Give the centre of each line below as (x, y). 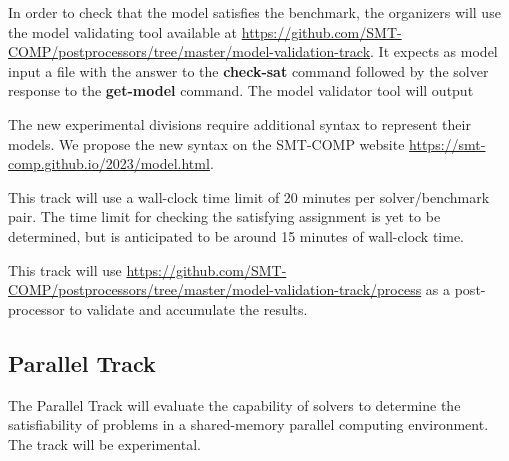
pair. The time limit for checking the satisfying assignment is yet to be (224, 216)
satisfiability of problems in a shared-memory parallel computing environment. (248, 424)
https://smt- (447, 143)
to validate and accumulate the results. (188, 308)
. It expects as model (434, 51)
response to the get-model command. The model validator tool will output (241, 90)
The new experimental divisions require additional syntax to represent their (239, 123)
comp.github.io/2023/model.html (109, 163)
